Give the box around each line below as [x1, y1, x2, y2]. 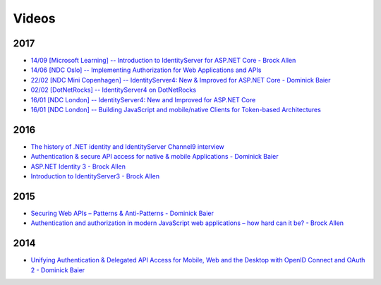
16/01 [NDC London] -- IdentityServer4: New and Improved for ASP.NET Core [30, 95, 256, 104]
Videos [13, 11, 56, 26]
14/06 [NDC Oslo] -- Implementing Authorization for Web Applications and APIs [30, 66, 262, 74]
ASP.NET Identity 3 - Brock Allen [30, 162, 126, 171]
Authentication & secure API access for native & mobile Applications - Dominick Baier [30, 152, 279, 161]
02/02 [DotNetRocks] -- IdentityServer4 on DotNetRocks [30, 85, 197, 95]
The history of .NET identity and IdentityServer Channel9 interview [30, 142, 225, 151]
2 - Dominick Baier [30, 265, 85, 274]
